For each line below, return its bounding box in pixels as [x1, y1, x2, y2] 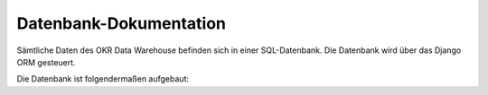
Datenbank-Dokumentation [16, 13, 226, 33]
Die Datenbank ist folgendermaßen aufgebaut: [16, 73, 190, 84]
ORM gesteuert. [16, 56, 76, 67]
